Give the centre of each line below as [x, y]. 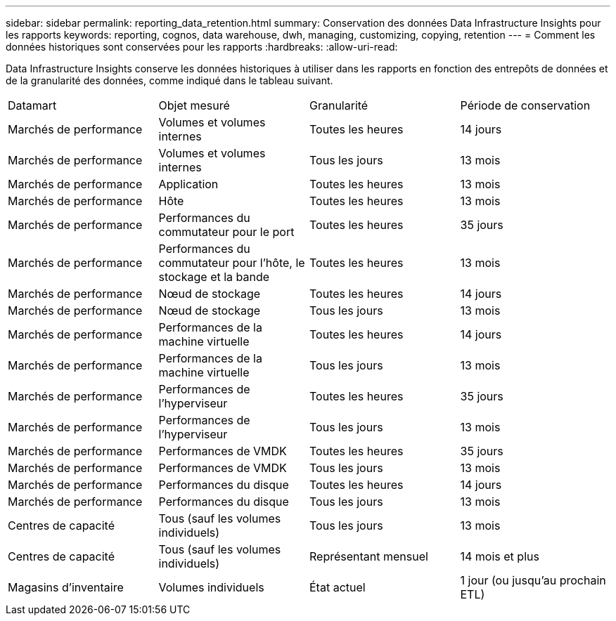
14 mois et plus [500, 556]
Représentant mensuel [369, 556]
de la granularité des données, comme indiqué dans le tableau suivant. [169, 80]
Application [188, 184]
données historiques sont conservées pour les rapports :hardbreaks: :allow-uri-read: [202, 47]
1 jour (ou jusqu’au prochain [533, 580]
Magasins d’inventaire [66, 587]
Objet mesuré [194, 105]
